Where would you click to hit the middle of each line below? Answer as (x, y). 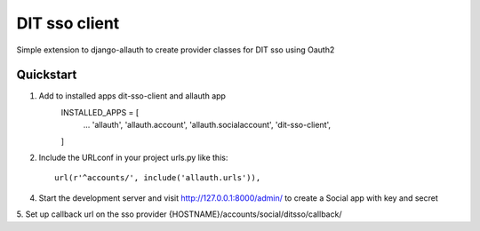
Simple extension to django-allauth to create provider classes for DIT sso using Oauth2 (176, 50)
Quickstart (47, 75)
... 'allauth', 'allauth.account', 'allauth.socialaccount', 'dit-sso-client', (207, 125)
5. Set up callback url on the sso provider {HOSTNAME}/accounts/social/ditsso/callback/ (179, 214)
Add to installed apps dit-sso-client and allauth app (132, 96)
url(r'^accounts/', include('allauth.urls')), (158, 178)
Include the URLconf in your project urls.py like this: (133, 158)
